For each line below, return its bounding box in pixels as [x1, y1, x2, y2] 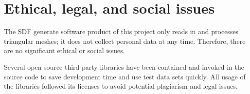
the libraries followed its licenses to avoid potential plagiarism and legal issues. [4, 81, 238, 91]
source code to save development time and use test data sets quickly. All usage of [4, 71, 246, 81]
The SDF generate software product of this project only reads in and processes [4, 26, 239, 37]
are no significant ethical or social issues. [4, 45, 125, 56]
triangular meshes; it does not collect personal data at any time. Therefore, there [4, 36, 246, 46]
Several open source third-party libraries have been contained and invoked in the [4, 61, 244, 72]
